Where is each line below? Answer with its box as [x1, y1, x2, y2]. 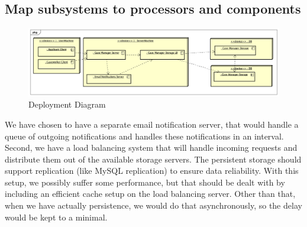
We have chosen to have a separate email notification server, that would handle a [5, 118, 299, 130]
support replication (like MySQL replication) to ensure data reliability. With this [5, 164, 299, 177]
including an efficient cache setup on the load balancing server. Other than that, [5, 187, 296, 200]
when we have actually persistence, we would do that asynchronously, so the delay [5, 199, 302, 212]
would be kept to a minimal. [5, 210, 108, 223]
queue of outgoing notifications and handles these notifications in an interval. [5, 129, 284, 142]
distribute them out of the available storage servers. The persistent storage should [5, 153, 302, 165]
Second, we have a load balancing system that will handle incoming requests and [5, 141, 298, 154]
